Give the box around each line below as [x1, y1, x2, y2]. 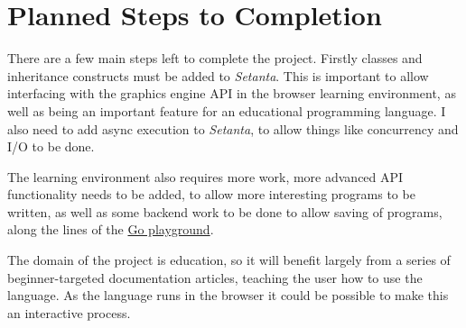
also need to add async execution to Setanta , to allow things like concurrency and [7, 119, 459, 138]
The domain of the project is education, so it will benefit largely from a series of [7, 251, 451, 269]
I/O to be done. [7, 137, 95, 156]
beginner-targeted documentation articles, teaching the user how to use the [7, 268, 423, 287]
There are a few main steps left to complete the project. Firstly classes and [7, 49, 423, 68]
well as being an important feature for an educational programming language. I [7, 101, 446, 120]
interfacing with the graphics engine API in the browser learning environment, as [7, 84, 456, 103]
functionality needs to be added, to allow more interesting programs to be [7, 185, 415, 204]
